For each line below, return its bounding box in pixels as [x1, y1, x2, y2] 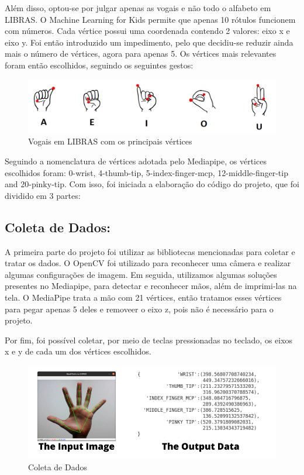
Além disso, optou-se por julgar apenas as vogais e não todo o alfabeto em [5, 2, 271, 13]
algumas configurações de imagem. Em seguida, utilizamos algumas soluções [5, 268, 277, 280]
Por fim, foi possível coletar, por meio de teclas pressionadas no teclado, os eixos [5, 333, 293, 346]
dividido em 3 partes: [5, 189, 81, 201]
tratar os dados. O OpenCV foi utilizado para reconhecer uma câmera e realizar [5, 257, 291, 269]
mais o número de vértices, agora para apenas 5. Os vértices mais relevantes [5, 47, 277, 60]
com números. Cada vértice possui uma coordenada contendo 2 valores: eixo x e [5, 25, 290, 37]
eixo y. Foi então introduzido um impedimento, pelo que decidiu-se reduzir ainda [5, 36, 293, 48]
